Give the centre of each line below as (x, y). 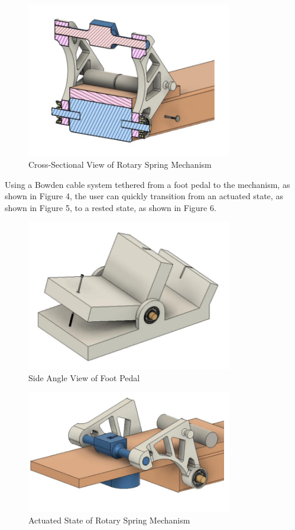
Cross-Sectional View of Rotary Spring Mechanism (120, 164)
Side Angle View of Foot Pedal (84, 378)
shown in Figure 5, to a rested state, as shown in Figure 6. (111, 207)
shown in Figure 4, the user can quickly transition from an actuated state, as (144, 196)
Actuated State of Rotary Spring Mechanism (109, 520)
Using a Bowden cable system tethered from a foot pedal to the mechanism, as (147, 184)
